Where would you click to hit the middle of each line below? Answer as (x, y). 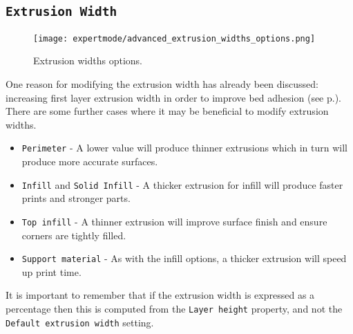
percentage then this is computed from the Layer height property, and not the (174, 308)
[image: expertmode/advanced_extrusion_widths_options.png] (174, 38)
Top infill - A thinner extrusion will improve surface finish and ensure (174, 221)
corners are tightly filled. (74, 235)
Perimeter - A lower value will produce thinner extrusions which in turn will (184, 148)
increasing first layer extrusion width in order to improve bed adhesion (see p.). (174, 97)
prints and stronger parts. (76, 198)
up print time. (51, 271)
